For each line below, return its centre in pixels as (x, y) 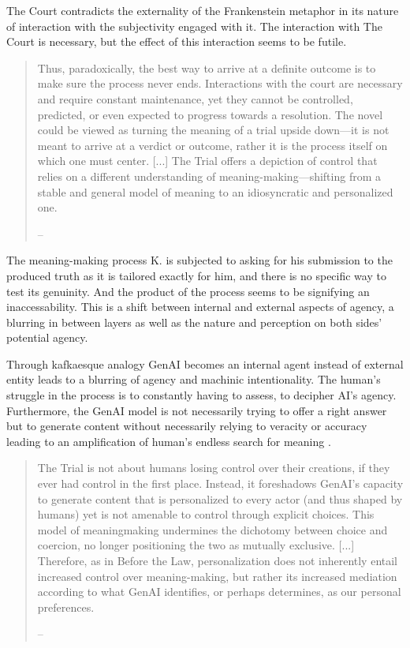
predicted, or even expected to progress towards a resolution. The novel (210, 114)
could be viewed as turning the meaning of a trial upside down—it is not (213, 130)
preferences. (66, 607)
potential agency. (47, 337)
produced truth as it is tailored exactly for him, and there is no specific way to (196, 275)
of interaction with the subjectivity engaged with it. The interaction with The (194, 26)
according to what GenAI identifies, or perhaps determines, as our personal (219, 592)
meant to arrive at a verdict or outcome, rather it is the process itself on (212, 145)
